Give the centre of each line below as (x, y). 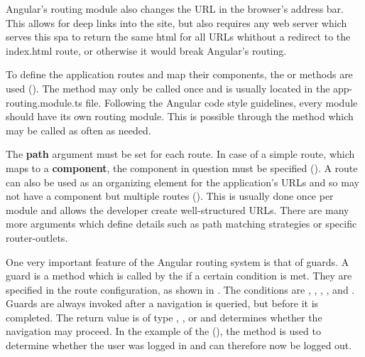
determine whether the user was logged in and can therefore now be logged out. (179, 345)
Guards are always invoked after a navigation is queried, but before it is (162, 303)
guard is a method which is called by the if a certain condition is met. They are (179, 276)
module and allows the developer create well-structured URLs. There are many (178, 209)
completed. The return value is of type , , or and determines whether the (164, 317)
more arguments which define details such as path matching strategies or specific (181, 224)
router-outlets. (37, 237)
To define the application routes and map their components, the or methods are (179, 74)
